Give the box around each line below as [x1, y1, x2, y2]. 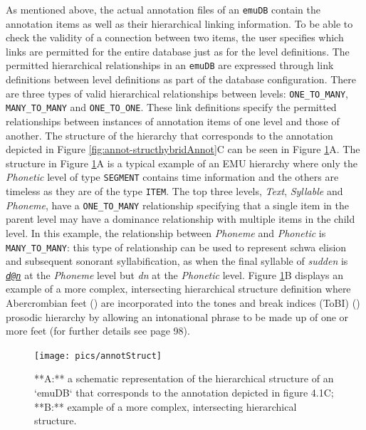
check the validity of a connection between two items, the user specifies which [6, 30, 344, 45]
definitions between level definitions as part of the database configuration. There [6, 72, 356, 87]
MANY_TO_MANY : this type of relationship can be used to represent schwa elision [6, 239, 347, 254]
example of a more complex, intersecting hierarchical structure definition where [6, 281, 351, 296]
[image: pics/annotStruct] [34, 350, 162, 361]
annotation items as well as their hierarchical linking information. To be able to [6, 16, 353, 31]
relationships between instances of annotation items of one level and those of [6, 114, 340, 128]
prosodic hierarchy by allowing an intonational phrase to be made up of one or [6, 309, 349, 324]
